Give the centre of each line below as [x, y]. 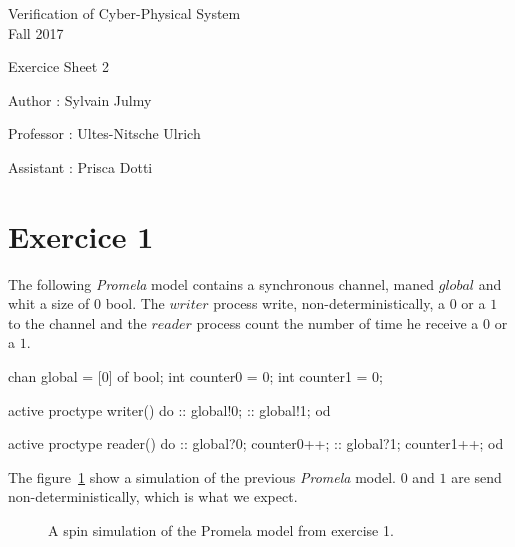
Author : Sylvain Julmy [80, 99]
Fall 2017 [36, 32]
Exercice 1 [81, 235]
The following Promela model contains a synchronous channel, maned [221, 283]
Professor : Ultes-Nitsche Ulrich [104, 133]
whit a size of [49, 303]
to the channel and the [77, 322]
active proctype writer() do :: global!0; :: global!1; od [169, 409]
